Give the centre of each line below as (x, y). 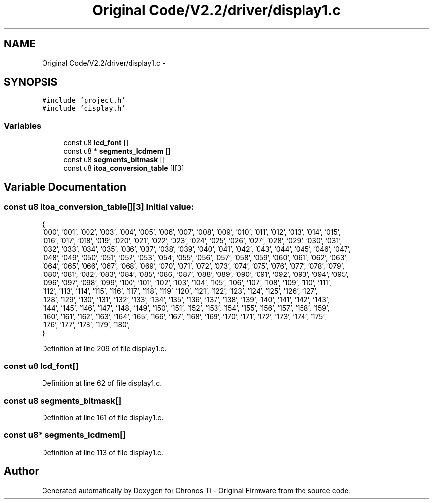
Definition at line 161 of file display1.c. (103, 417)
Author (22, 471)
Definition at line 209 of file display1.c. (104, 349)
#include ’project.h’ (84, 101)
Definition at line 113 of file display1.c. (103, 452)
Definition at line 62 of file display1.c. (102, 383)
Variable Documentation (65, 187)
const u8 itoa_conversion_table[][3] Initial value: (99, 207)
